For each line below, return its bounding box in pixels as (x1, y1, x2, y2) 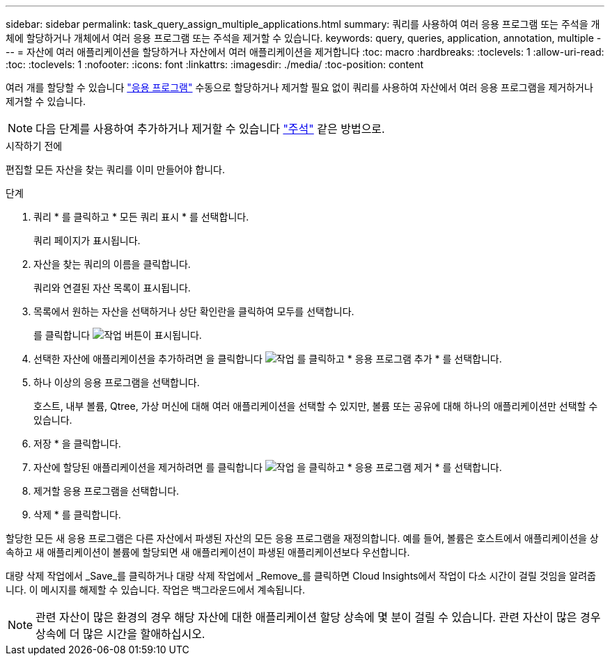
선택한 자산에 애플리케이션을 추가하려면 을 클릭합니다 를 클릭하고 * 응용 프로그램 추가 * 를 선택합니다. (33, 353, 502, 365)
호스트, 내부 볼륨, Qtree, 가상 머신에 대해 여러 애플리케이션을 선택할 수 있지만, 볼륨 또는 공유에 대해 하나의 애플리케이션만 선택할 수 (33, 400, 598, 412)
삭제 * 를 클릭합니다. (33, 509, 121, 520)
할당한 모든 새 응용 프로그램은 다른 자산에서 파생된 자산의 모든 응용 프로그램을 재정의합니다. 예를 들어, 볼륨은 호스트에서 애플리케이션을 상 (6, 532, 599, 544)
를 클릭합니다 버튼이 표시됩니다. (33, 329, 202, 341)
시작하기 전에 (6, 140, 63, 152)
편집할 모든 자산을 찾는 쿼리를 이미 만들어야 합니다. (6, 164, 225, 175)
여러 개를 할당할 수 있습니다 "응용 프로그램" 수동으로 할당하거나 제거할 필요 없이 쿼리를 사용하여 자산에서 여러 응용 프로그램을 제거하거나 (6, 81, 593, 93)
